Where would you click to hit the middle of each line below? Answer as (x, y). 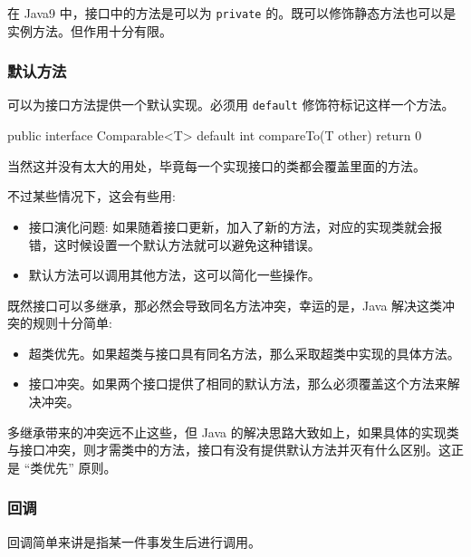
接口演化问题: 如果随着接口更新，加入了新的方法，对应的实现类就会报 (235, 226)
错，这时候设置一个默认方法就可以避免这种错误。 (174, 244)
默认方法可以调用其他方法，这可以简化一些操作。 (174, 275)
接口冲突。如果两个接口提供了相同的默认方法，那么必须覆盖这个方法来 (238, 384)
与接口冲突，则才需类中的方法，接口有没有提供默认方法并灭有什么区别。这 (229, 450)
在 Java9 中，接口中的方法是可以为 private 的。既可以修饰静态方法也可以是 (232, 13)
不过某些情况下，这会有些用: (91, 196)
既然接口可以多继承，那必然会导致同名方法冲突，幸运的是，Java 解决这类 (225, 305)
